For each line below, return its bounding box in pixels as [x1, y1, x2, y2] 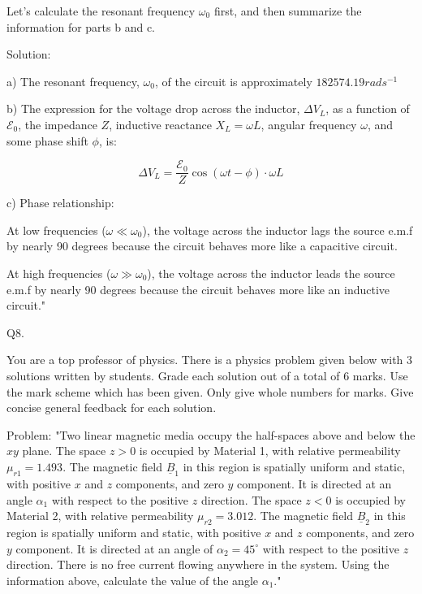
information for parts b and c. [6, 18, 156, 35]
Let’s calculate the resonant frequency [6, 2, 196, 19]
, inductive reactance [109, 115, 212, 132]
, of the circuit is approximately [154, 72, 312, 89]
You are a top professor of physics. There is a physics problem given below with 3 [6, 351, 413, 368]
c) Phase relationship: [6, 194, 114, 211]
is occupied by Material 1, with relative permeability [139, 442, 401, 459]
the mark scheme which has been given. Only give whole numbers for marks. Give [6, 383, 414, 400]
